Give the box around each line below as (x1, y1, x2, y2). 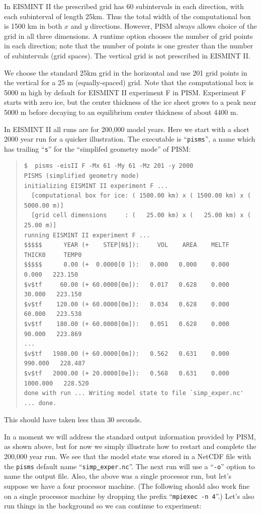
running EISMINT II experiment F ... (24, 231, 150, 239)
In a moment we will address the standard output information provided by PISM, (4, 431, 256, 441)
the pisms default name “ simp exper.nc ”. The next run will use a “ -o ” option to (4, 461, 255, 471)
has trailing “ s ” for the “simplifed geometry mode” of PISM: (4, 143, 191, 154)
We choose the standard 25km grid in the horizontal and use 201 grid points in (4, 67, 247, 78)
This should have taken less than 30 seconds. (4, 414, 142, 425)
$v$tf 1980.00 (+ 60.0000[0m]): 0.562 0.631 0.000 (24, 350, 229, 357)
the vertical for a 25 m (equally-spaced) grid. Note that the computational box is (4, 77, 254, 88)
